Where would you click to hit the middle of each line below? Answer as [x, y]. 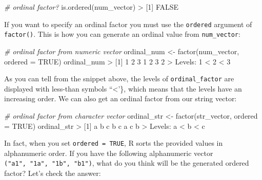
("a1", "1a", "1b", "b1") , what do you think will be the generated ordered [127, 163]
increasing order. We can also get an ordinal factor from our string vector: [120, 98]
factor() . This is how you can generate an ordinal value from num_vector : [122, 34]
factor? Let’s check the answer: [53, 173]
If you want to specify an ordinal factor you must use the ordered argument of [128, 24]
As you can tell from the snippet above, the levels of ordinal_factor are [119, 78]
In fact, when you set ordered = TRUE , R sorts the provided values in [114, 143]
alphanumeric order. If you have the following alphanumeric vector [109, 153]
